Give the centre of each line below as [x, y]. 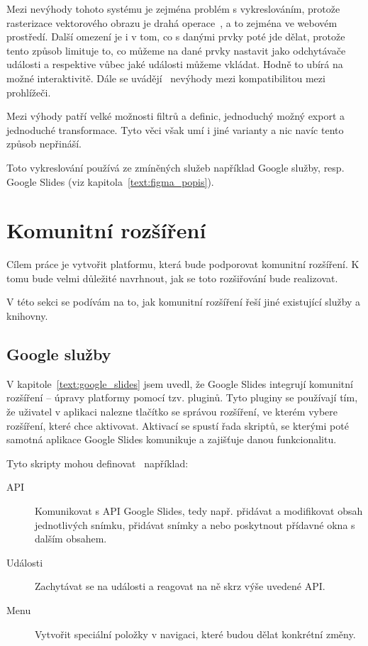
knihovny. [27, 316]
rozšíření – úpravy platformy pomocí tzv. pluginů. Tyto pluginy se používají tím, [182, 397]
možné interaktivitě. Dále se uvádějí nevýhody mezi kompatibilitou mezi [166, 78]
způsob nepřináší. [44, 144]
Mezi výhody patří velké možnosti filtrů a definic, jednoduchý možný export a [176, 116]
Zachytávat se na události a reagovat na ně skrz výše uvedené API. [180, 586]
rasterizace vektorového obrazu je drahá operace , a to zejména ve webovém [172, 22]
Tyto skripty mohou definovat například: [97, 463]
